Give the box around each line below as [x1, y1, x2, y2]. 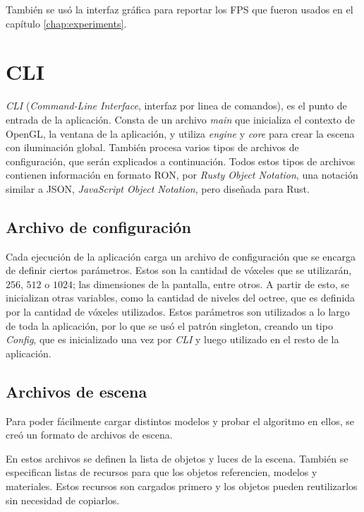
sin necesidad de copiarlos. [6, 492, 120, 507]
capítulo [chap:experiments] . [6, 16, 127, 30]
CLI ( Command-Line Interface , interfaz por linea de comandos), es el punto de [6, 98, 347, 113]
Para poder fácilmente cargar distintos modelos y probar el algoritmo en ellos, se [6, 413, 354, 428]
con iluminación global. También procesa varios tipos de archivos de [6, 140, 299, 155]
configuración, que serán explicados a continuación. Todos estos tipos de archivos [6, 153, 356, 168]
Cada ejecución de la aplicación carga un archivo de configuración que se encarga [6, 249, 356, 263]
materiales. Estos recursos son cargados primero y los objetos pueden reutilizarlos [6, 479, 358, 493]
